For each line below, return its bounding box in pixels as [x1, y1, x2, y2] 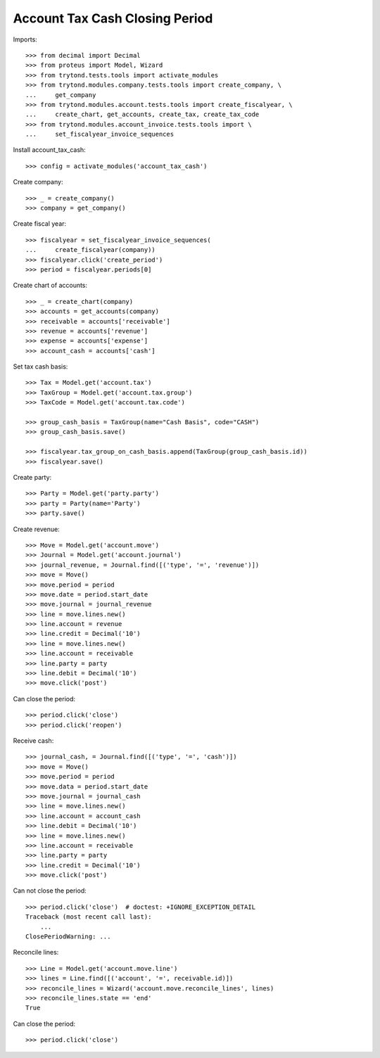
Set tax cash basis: [13, 362, 68, 371]
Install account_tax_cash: [13, 146, 86, 154]
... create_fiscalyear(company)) [25, 246, 156, 254]
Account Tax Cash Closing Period [13, 11, 213, 26]
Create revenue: [13, 525, 60, 533]
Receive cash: [13, 736, 54, 745]
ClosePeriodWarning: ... [25, 933, 111, 941]
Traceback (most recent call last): [25, 913, 152, 921]
